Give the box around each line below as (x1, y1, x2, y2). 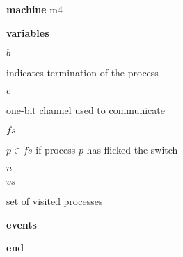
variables (6, 25, 49, 40)
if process (35, 142, 76, 157)
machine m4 (6, 2, 63, 16)
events (6, 217, 37, 231)
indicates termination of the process (6, 65, 159, 80)
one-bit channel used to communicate (6, 102, 165, 117)
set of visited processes (6, 193, 103, 208)
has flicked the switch (86, 142, 178, 157)
